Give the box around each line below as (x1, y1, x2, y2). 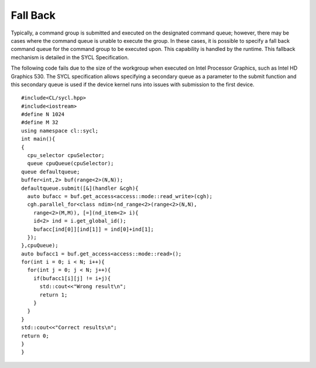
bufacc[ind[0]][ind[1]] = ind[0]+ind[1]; (33, 226, 154, 233)
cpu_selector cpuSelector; (27, 152, 105, 159)
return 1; (39, 291, 68, 298)
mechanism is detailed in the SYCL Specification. (11, 53, 129, 61)
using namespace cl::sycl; (21, 127, 99, 134)
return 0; (21, 332, 49, 339)
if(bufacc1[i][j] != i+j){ (33, 275, 111, 281)
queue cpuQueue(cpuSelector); (27, 160, 114, 167)
